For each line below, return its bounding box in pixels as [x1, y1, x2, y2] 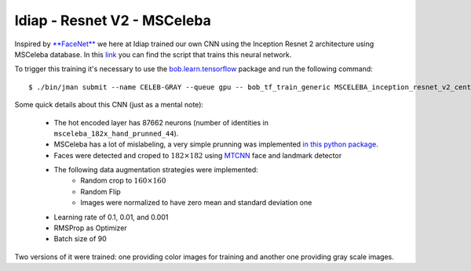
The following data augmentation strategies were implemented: [53, 165, 258, 175]
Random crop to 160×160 [80, 176, 166, 186]
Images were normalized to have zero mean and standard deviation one [80, 198, 312, 208]
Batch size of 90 [53, 234, 108, 244]
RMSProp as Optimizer [53, 223, 127, 233]
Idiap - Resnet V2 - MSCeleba [14, 12, 211, 29]
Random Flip [80, 186, 121, 196]
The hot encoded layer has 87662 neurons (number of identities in [53, 117, 268, 127]
